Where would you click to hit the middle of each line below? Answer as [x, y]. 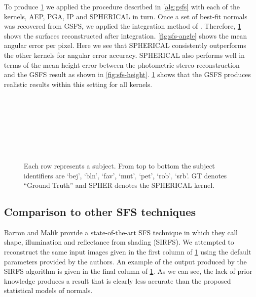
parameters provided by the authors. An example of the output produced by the [125, 261]
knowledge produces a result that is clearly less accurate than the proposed [117, 280]
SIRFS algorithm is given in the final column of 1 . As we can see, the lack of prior [128, 271]
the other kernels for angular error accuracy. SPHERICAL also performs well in [124, 55]
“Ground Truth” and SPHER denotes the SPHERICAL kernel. [119, 185]
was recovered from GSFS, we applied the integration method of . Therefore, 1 [123, 26]
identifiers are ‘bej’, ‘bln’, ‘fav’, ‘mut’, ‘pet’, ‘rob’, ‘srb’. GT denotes [125, 175]
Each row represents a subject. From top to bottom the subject [119, 165]
